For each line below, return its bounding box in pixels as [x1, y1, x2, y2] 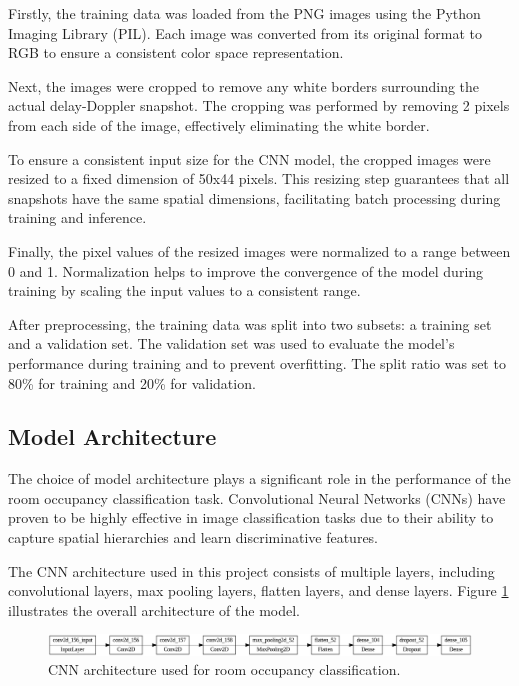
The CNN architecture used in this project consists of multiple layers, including [8, 560, 495, 581]
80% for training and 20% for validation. [8, 372, 256, 393]
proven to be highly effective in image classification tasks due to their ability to [8, 507, 494, 528]
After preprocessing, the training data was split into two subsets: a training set [8, 313, 492, 334]
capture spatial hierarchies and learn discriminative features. [8, 527, 379, 548]
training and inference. [8, 207, 147, 228]
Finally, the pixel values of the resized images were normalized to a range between [8, 240, 511, 261]
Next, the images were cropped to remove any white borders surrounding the [8, 75, 480, 96]
